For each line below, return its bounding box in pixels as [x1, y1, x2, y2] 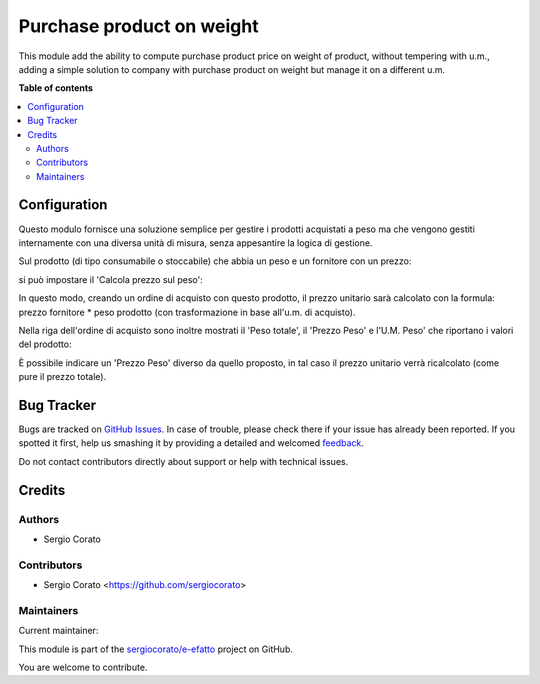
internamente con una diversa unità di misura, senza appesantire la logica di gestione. [18, 236, 373, 249]
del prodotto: [18, 338, 72, 350]
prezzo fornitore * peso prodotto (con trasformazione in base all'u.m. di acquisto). [18, 306, 356, 318]
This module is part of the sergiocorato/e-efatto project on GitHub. [18, 643, 294, 655]
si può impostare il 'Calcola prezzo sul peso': [18, 273, 204, 285]
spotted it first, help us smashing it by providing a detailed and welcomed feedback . [18, 437, 365, 449]
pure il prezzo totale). [18, 371, 107, 383]
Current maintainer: [18, 625, 99, 637]
